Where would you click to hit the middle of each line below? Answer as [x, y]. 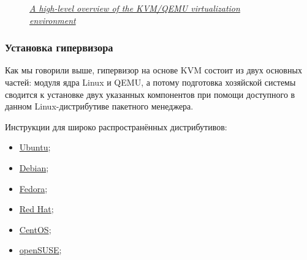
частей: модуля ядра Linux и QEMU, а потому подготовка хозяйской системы [150, 82]
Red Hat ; [36, 209]
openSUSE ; [40, 250]
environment [53, 20]
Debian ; [34, 167]
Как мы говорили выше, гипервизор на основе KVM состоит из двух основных [153, 70]
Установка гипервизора [59, 47]
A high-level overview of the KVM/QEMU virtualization [135, 8]
